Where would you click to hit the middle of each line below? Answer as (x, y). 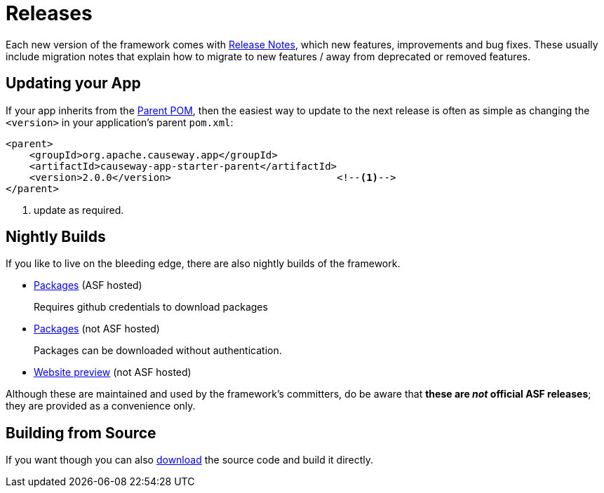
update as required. (79, 210)
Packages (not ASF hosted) (97, 329)
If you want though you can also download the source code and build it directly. (190, 460)
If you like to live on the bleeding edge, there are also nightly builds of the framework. (203, 264)
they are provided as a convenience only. (101, 406)
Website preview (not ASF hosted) (113, 372)
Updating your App (73, 83)
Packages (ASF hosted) (88, 285)
